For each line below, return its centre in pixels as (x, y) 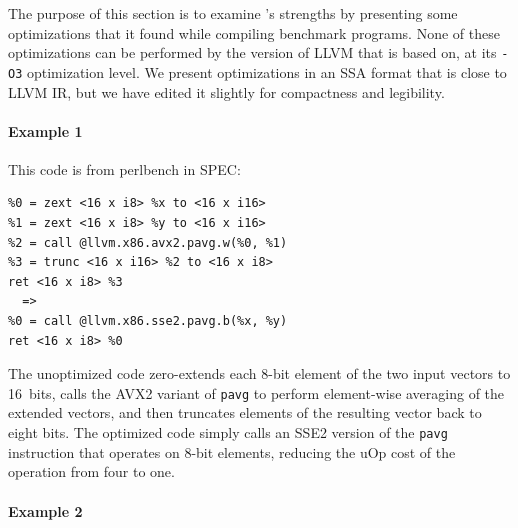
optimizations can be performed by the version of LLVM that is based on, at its (252, 52)
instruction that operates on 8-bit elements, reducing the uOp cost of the (232, 451)
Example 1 (45, 130)
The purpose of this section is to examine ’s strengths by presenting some (233, 13)
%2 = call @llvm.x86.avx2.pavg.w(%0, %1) (148, 242)
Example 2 (45, 510)
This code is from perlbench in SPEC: (124, 168)
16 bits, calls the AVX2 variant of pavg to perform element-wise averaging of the (256, 392)
